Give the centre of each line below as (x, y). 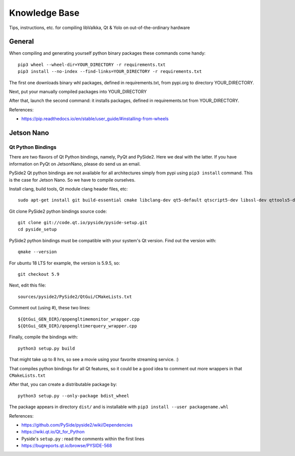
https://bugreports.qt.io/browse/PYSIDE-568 (67, 446)
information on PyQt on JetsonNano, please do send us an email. (75, 164)
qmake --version (37, 252)
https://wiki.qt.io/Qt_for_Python (53, 432)
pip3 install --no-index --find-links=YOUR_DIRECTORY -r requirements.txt (110, 72)
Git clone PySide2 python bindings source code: (58, 211)
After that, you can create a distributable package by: (63, 385)
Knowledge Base (44, 13)
